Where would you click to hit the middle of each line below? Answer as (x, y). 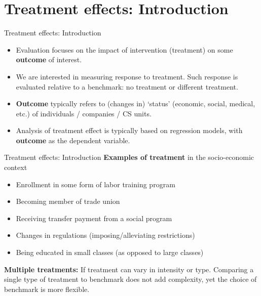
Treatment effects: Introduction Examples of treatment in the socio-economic (129, 157)
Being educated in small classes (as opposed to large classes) (110, 252)
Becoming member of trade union (68, 201)
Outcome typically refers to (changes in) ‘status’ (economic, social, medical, (136, 103)
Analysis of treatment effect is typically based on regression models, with (129, 130)
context (16, 167)
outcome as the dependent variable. (73, 140)
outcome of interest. (49, 59)
